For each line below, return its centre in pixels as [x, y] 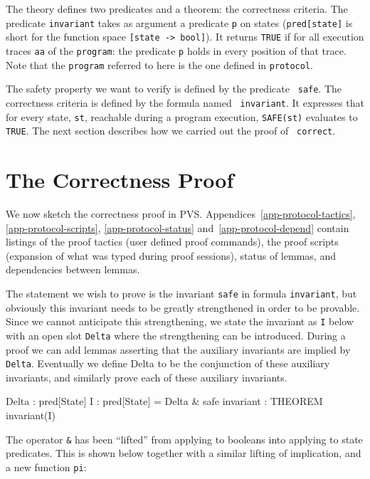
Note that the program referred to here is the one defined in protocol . [159, 64]
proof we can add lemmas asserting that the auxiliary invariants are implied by [178, 349]
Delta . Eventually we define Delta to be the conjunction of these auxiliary [168, 363]
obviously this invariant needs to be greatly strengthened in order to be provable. [183, 307]
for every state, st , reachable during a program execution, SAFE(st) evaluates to [182, 116]
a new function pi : [46, 467]
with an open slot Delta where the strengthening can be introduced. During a [176, 335]
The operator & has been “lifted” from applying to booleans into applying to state [184, 439]
